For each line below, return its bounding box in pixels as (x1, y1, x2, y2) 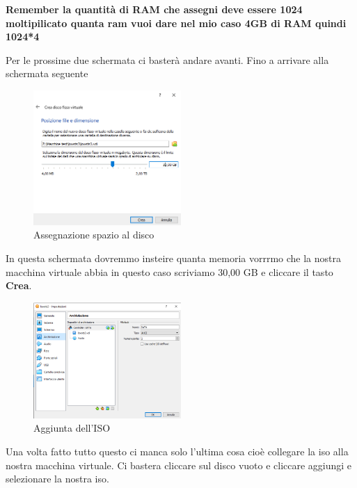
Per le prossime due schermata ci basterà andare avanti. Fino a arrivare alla (6, 52, 329, 67)
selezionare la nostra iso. (6, 471, 109, 486)
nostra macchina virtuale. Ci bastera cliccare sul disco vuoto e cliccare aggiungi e (6, 457, 352, 472)
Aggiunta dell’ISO (33, 421, 111, 435)
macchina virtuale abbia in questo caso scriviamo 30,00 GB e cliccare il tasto (6, 264, 333, 279)
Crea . (6, 278, 32, 293)
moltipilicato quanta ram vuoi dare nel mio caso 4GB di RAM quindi (6, 15, 347, 30)
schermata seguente (6, 66, 88, 81)
